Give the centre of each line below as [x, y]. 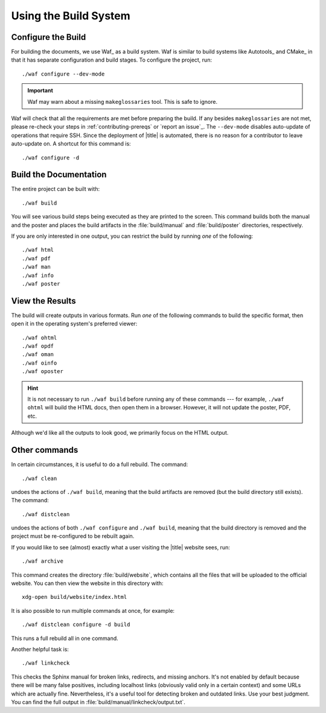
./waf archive [43, 561]
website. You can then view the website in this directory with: [87, 583]
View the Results [43, 301]
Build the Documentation [59, 175]
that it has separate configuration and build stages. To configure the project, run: [112, 60]
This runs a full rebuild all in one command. [65, 638]
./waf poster [41, 284]
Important [40, 91]
